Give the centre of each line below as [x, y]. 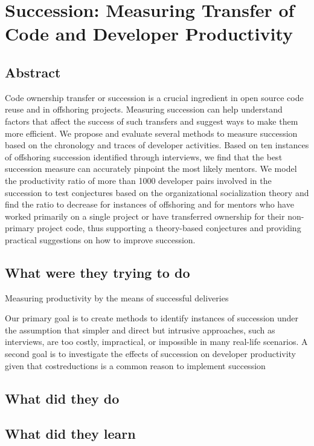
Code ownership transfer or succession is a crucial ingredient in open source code [154, 97]
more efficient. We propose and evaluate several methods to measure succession [151, 133]
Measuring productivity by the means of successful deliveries [117, 297]
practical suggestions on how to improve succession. [100, 239]
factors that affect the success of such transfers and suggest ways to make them [152, 121]
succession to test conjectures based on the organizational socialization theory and [157, 192]
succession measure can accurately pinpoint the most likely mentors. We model [151, 169]
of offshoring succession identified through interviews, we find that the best [144, 156]
